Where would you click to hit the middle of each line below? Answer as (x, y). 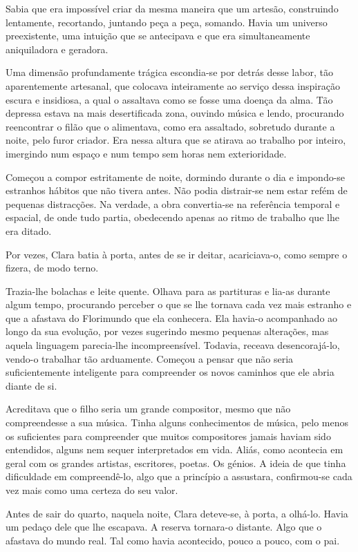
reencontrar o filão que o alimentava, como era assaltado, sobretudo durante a (170, 126)
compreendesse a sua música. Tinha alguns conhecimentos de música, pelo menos (177, 422)
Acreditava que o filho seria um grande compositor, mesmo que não (148, 409)
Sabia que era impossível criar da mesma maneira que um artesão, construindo (172, 8)
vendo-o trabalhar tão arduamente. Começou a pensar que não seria (150, 358)
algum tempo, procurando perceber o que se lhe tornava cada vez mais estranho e (179, 304)
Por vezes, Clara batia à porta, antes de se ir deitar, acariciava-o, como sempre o (177, 254)
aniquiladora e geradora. (57, 49)
